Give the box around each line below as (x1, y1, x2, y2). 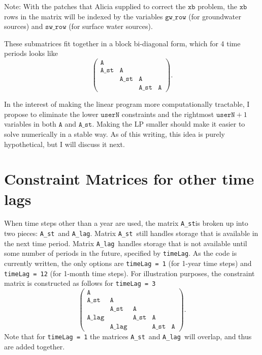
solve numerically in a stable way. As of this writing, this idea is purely (4, 128, 225, 139)
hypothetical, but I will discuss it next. (4, 138, 125, 149)
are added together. (4, 341, 65, 351)
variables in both (4, 119, 56, 129)
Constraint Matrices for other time (4, 168, 254, 189)
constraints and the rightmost (121, 108, 214, 119)
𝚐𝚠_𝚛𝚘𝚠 (165, 13, 186, 21)
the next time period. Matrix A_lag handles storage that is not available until (4, 238, 247, 248)
